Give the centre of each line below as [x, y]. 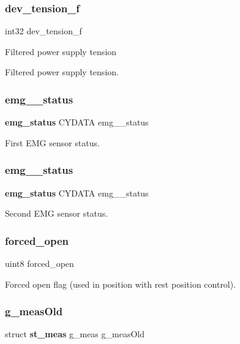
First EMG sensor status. [52, 142]
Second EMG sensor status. [57, 213]
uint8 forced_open [39, 264]
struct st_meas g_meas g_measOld [75, 334]
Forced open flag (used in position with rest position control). [121, 284]
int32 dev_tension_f [43, 31]
